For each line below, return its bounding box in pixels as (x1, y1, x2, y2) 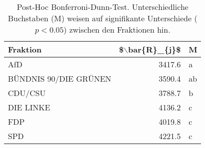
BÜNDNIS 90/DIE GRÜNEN (8, 73, 111, 84)
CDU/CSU (8, 87, 46, 99)
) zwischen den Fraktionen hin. (63, 24, 170, 35)
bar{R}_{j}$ (128, 44, 181, 55)
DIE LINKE (8, 101, 51, 113)
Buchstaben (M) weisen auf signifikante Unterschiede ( (8, 12, 198, 24)
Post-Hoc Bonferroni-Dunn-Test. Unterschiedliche (17, 1, 189, 12)
